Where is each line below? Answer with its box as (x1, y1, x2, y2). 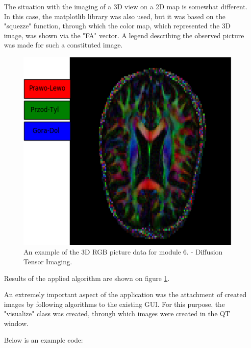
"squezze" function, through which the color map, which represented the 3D (4, 21, 231, 31)
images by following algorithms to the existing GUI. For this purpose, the (4, 299, 225, 309)
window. (4, 318, 29, 328)
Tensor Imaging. (24, 256, 72, 267)
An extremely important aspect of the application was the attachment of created (4, 289, 247, 300)
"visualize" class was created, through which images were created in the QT (4, 308, 230, 319)
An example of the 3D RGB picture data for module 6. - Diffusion (24, 247, 223, 257)
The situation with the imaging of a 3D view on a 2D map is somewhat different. (4, 1, 248, 11)
